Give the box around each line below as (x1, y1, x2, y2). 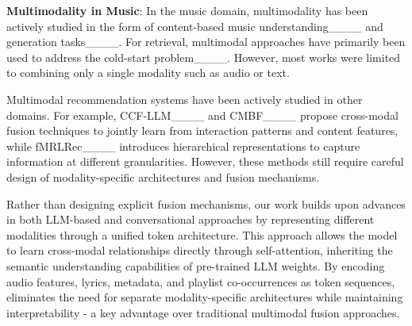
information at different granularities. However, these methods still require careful (6, 153, 404, 170)
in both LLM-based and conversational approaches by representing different (6, 211, 375, 228)
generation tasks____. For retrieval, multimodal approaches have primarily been (6, 33, 406, 50)
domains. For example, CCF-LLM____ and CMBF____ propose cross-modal (6, 106, 399, 123)
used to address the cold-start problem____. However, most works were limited (6, 48, 401, 65)
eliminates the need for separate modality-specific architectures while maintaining (6, 289, 403, 305)
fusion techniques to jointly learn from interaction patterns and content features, (6, 122, 399, 139)
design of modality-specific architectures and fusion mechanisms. (6, 168, 320, 185)
